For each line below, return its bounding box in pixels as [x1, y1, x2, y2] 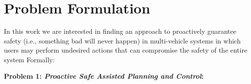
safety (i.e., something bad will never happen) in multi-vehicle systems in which [4, 35, 241, 45]
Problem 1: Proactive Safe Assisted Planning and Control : [4, 70, 204, 81]
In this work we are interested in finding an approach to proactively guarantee [4, 26, 236, 36]
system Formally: [4, 54, 55, 64]
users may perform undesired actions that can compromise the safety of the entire [4, 45, 248, 55]
